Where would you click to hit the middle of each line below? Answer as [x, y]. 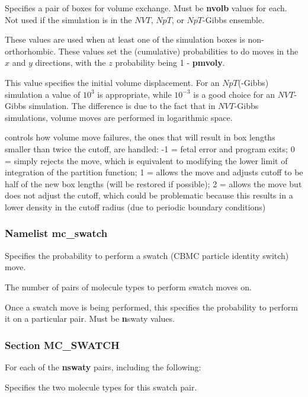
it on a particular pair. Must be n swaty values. [90, 318]
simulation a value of [43, 94]
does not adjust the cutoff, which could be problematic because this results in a [149, 195]
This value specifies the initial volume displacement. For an [112, 82]
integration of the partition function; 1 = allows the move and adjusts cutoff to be [154, 172]
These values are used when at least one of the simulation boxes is [125, 39]
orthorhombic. [31, 51]
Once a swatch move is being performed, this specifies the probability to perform [151, 307]
